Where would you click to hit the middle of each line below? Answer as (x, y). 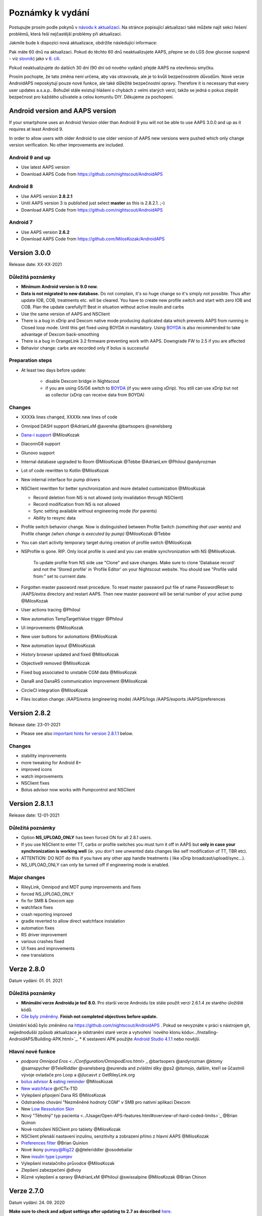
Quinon (28, 1122)
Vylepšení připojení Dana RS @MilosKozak (64, 1095)
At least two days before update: (54, 370)
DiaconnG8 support (41, 444)
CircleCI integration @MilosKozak (55, 690)
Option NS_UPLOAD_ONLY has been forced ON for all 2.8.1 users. (87, 838)
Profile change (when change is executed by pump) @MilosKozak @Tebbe (96, 534)
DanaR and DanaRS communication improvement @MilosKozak (84, 681)
